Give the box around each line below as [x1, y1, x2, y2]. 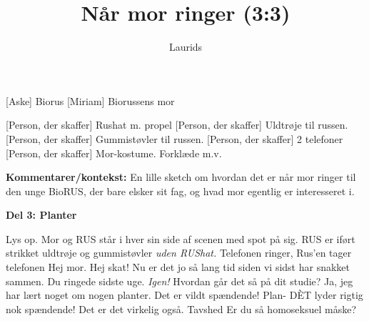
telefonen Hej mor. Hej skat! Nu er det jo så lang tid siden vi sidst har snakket [6, 260, 350, 275]
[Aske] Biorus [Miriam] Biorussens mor [6, 93, 175, 108]
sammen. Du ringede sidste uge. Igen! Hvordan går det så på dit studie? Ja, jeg [6, 273, 353, 288]
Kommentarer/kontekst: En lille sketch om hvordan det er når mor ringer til [6, 169, 356, 184]
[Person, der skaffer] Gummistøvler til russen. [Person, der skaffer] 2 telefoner [6, 131, 343, 146]
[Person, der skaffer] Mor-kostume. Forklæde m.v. [6, 145, 222, 160]
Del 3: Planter [6, 207, 77, 222]
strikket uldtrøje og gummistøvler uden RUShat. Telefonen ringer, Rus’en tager [6, 245, 352, 260]
